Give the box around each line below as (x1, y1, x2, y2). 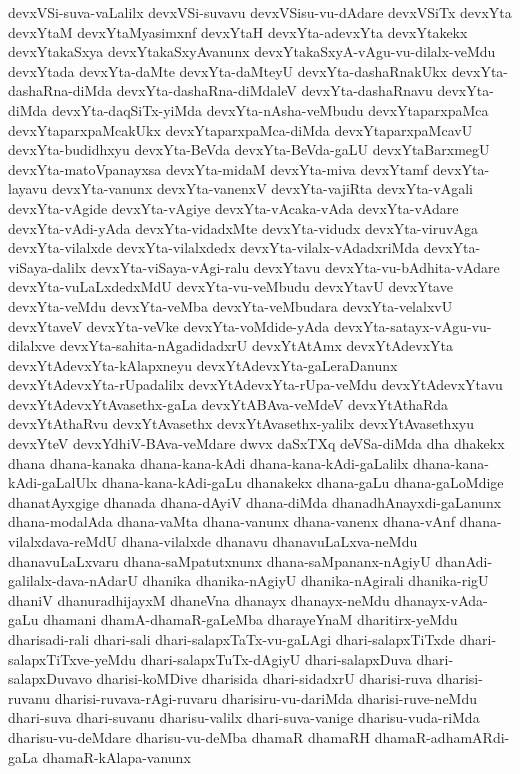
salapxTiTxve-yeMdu (8, 648, 137, 669)
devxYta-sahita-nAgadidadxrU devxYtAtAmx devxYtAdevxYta (59, 335, 454, 356)
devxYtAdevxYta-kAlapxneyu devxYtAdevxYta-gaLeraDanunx (8, 354, 398, 375)
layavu (8, 178, 48, 199)
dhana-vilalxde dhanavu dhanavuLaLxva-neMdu (121, 531, 418, 552)
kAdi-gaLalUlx (8, 472, 98, 493)
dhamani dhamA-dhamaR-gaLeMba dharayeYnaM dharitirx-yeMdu (43, 609, 458, 630)
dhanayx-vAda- (394, 589, 488, 610)
